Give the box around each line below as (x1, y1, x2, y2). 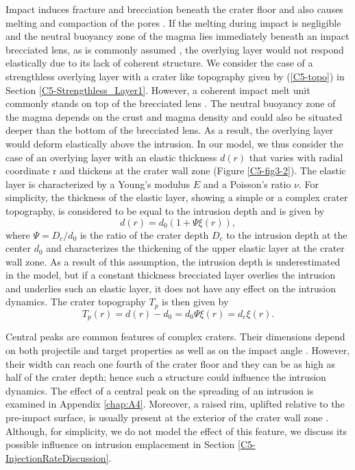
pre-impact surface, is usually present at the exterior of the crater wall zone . (5, 410, 329, 424)
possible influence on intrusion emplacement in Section (5, 437, 235, 451)
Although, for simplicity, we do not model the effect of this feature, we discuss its (5, 423, 347, 438)
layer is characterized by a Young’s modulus (5, 176, 191, 191)
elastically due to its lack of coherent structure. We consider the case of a (5, 56, 313, 70)
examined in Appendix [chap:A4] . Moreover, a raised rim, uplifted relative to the (5, 397, 345, 411)
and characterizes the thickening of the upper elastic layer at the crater (46, 241, 345, 255)
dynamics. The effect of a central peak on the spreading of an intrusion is (5, 383, 314, 397)
